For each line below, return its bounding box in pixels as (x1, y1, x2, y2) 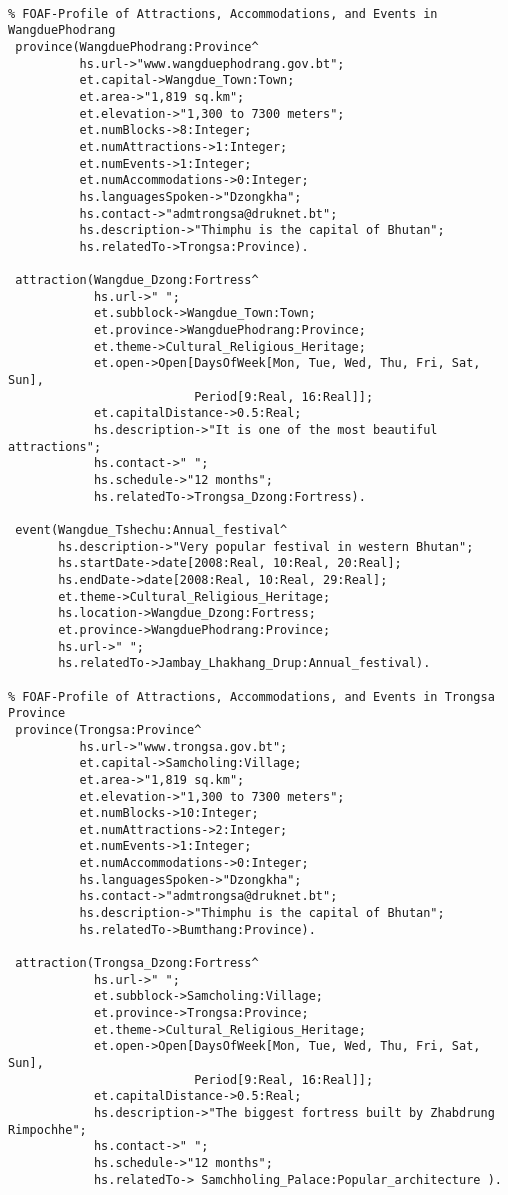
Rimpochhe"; (8, 1122, 87, 1137)
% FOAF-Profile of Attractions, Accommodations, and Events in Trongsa (8, 689, 495, 704)
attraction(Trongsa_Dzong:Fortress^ (15, 956, 259, 971)
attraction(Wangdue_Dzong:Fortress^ (15, 273, 259, 288)
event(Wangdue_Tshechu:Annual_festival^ (15, 523, 288, 537)
